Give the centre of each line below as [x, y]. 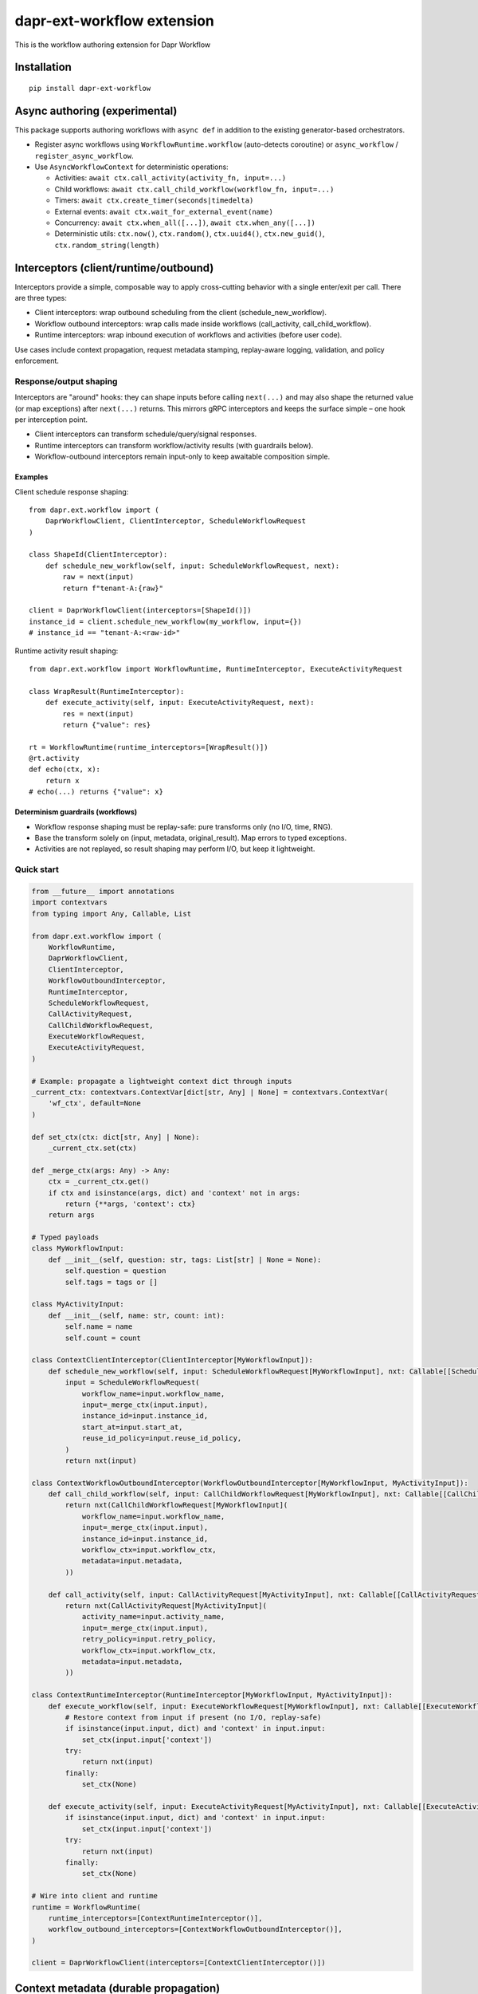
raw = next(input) [98, 577]
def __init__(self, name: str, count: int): [137, 1315]
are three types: [41, 298]
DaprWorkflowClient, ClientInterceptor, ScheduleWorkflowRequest [176, 521]
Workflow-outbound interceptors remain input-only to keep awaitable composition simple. [182, 457]
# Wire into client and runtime [95, 1896]
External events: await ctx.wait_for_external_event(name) [164, 211]
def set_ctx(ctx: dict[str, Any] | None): [116, 1137]
